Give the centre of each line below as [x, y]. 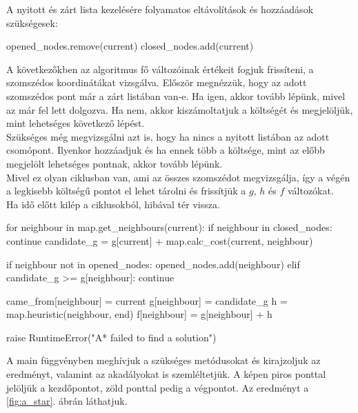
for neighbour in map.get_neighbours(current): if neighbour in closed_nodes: [169, 227]
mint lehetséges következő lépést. [76, 123]
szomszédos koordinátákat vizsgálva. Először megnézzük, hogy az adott [157, 82]
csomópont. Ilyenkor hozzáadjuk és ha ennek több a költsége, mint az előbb [166, 150]
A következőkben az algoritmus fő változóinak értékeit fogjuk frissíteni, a [160, 69]
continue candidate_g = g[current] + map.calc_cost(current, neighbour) [160, 240]
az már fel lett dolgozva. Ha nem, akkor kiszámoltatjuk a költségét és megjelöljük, [180, 109]
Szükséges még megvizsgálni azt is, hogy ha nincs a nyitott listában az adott [168, 136]
